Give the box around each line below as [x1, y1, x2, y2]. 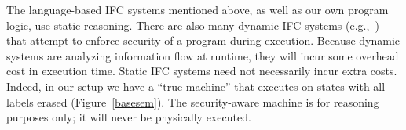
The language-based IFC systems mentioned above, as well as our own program [6, 2, 389, 17]
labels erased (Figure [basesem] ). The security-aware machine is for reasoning [6, 93, 379, 110]
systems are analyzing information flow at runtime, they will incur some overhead [6, 47, 399, 63]
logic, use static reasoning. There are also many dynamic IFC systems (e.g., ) [6, 16, 379, 33]
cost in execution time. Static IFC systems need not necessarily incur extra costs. [6, 63, 397, 79]
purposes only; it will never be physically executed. [6, 109, 251, 125]
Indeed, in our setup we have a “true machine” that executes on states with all [6, 78, 386, 94]
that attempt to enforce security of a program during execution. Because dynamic [6, 32, 401, 49]
